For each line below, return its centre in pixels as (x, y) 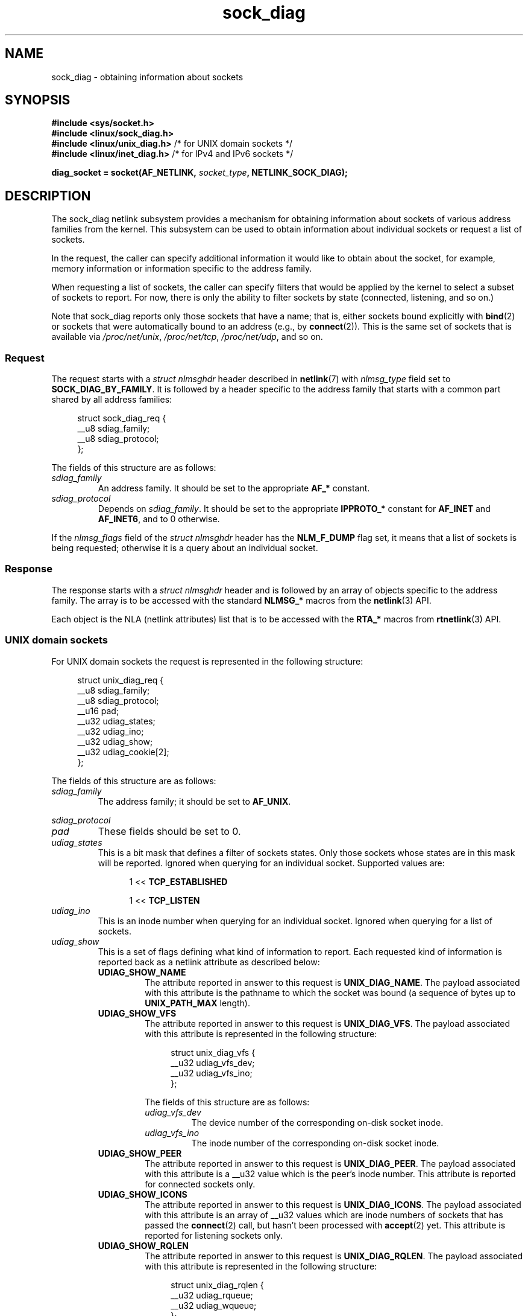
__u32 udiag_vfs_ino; (212, 1073)
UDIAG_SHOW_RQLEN (143, 1245)
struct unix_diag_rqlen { (217, 1285)
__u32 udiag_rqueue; (212, 1295)
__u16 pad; (98, 711)
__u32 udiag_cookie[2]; (123, 752)
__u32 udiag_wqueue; (214, 1305)
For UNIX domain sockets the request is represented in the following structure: (207, 661)
